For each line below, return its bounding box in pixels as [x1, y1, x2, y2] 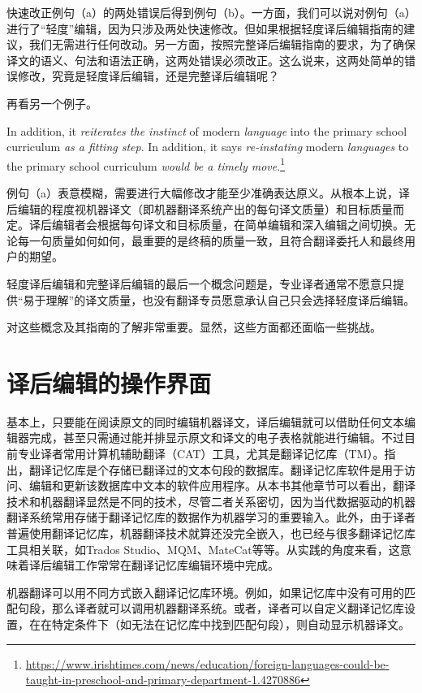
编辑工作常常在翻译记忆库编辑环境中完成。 [51, 557, 279, 574]
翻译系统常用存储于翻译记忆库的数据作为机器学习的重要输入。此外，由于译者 [6, 509, 416, 526]
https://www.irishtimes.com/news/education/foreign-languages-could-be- [25, 655, 390, 672]
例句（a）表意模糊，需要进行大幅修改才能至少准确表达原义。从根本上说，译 [6, 184, 410, 201]
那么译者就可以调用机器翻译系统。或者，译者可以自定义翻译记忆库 [51, 600, 404, 617]
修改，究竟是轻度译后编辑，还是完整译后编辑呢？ [17, 67, 279, 84]
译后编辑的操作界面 [6, 366, 212, 399]
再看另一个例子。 [6, 94, 97, 111]
